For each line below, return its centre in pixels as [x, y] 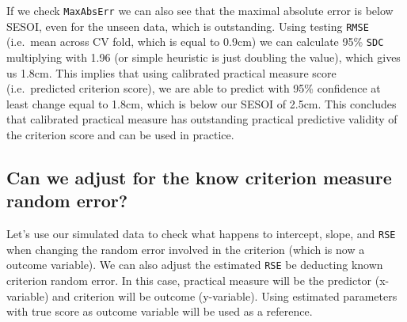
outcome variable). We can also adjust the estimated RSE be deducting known [195, 265]
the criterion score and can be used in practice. [120, 134]
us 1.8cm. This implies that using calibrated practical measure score [171, 72]
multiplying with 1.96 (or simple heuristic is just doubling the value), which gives [203, 57]
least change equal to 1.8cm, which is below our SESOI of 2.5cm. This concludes [202, 103]
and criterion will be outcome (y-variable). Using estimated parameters [224, 295]
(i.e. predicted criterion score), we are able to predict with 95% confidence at [194, 88]
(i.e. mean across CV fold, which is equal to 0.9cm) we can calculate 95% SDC [195, 42]
